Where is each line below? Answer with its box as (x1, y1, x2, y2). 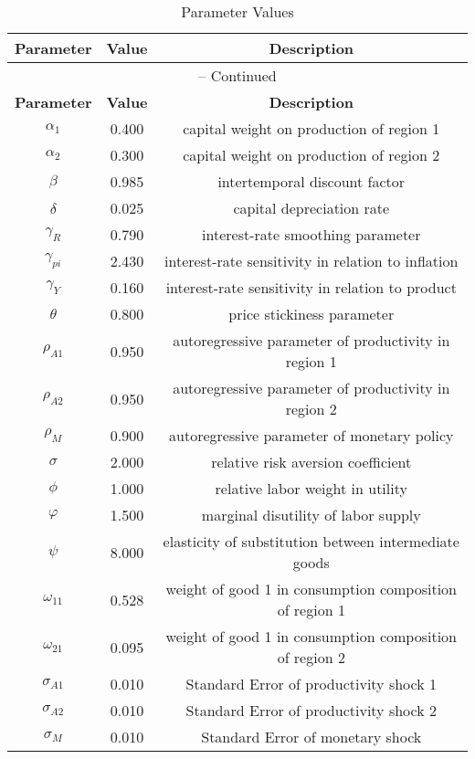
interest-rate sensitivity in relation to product (165, 277, 457, 298)
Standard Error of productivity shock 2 (185, 700, 437, 721)
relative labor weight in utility (215, 478, 407, 499)
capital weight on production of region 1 (183, 118, 440, 139)
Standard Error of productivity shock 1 (185, 673, 437, 694)
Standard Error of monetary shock (201, 726, 422, 747)
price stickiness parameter (228, 303, 395, 324)
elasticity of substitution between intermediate (163, 531, 459, 552)
